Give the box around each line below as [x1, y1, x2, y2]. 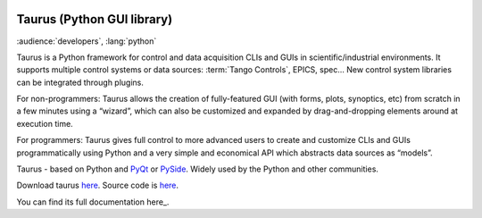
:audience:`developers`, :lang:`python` [16, 36, 157, 46]
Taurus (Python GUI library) [16, 12, 173, 27]
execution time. [16, 118, 73, 129]
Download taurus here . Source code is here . [16, 180, 179, 191]
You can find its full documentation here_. [16, 197, 170, 207]
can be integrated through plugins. [16, 77, 145, 88]
